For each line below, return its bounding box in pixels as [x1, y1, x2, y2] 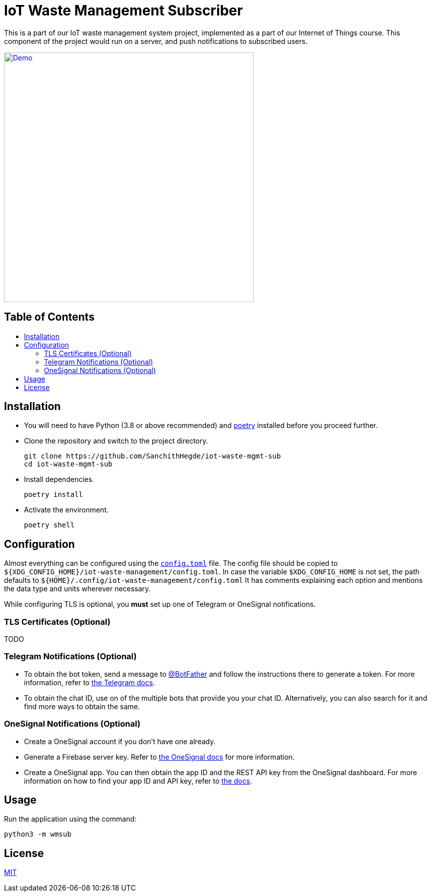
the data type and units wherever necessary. [4, 584, 151, 593]
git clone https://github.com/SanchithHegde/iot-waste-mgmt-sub [24, 452, 281, 460]
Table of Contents [4, 311, 95, 324]
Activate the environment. [24, 505, 109, 514]
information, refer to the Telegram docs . [24, 678, 155, 687]
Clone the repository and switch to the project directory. [24, 437, 208, 446]
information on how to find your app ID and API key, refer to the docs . [24, 776, 252, 785]
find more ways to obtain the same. [24, 702, 140, 711]
